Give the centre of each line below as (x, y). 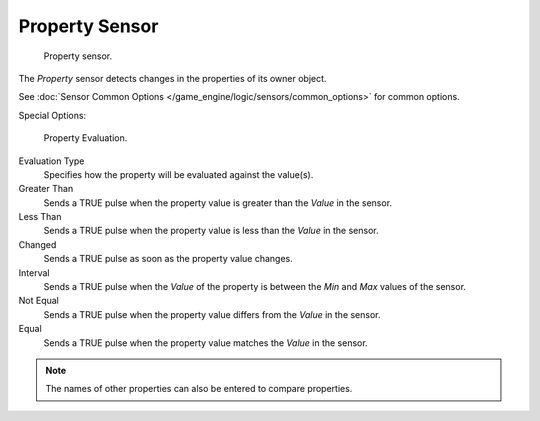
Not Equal (38, 301)
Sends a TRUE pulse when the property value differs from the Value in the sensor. (212, 314)
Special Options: (52, 115)
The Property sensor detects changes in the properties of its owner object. (172, 78)
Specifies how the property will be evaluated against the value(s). (178, 174)
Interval (34, 272)
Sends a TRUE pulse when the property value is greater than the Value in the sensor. (218, 202)
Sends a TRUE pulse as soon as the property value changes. (168, 259)
